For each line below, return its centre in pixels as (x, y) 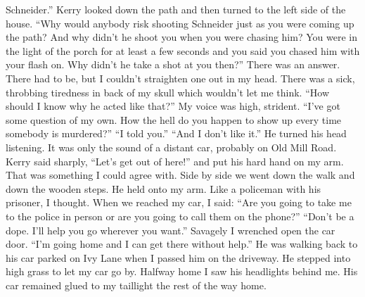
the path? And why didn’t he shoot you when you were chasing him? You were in (181, 37)
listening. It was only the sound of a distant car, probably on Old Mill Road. (171, 147)
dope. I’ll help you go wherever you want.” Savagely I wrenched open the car (171, 230)
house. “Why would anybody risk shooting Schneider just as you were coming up (180, 23)
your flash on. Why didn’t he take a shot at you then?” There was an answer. (173, 64)
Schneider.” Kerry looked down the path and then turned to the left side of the (176, 9)
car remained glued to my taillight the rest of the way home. (136, 285)
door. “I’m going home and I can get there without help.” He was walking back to (182, 244)
